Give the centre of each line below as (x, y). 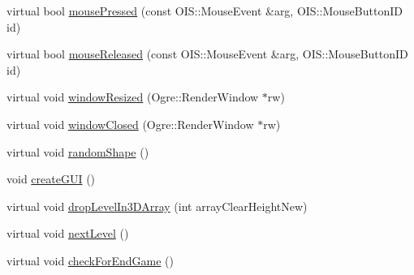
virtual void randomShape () (78, 151)
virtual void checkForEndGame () (90, 260)
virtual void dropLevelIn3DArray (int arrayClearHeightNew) (157, 206)
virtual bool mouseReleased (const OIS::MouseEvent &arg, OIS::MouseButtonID (207, 54)
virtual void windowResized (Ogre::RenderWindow (133, 97)
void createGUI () (51, 179)
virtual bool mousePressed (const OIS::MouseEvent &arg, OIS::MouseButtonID (205, 11)
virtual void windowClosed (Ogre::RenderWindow (130, 124)
